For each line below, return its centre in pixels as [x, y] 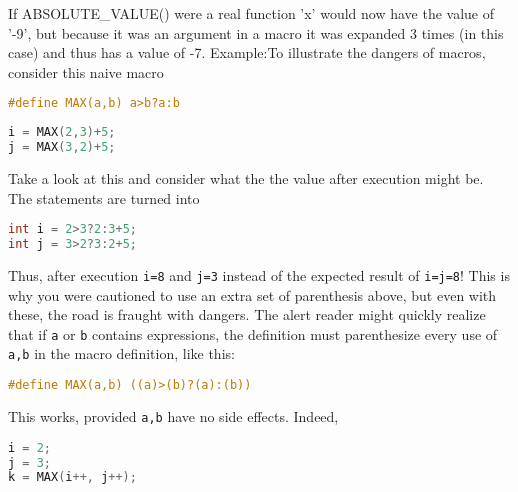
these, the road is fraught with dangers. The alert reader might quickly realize [247, 314]
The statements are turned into [104, 197]
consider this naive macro [86, 71]
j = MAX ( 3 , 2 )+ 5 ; [62, 147]
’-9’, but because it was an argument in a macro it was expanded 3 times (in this [256, 32]
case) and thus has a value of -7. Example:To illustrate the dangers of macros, [247, 52]
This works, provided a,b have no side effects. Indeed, [173, 415]
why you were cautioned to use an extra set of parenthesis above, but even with [252, 294]
